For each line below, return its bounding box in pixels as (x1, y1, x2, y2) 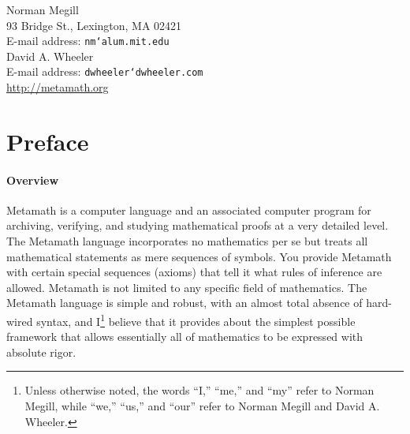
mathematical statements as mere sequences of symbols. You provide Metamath (6, 248, 392, 264)
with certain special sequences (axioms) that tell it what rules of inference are (6, 264, 382, 280)
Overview (6, 171, 59, 188)
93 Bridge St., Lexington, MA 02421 (6, 17, 182, 33)
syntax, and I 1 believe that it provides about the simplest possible (36, 311, 356, 329)
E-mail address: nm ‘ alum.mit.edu (6, 32, 170, 49)
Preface (6, 125, 89, 157)
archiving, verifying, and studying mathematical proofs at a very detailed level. (6, 217, 389, 234)
